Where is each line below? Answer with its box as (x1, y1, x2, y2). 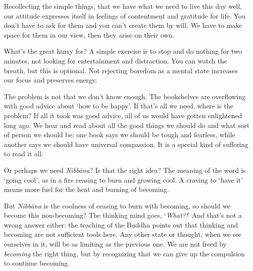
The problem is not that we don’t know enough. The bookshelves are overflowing (4, 91, 246, 101)
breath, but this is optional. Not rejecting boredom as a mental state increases (4, 65, 238, 75)
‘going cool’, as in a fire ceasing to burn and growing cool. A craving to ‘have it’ (4, 174, 243, 185)
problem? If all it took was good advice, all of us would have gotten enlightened (4, 110, 242, 120)
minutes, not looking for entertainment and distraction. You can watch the (4, 55, 227, 65)
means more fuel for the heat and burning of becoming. (4, 184, 169, 194)
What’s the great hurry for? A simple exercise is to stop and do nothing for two (4, 46, 242, 56)
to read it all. (4, 148, 43, 159)
